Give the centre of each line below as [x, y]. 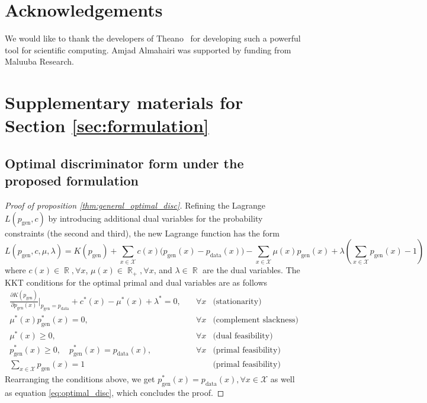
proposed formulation [72, 180]
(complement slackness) [256, 320]
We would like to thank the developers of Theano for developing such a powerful [153, 38]
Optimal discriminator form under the [124, 163]
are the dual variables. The [251, 270]
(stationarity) [237, 301]
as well [282, 379]
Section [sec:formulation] [107, 125]
